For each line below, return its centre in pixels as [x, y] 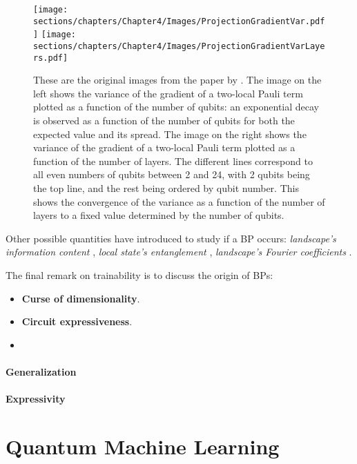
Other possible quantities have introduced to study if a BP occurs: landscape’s [171, 238]
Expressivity [36, 399]
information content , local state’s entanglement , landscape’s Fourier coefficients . [179, 252]
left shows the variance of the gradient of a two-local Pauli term [168, 93]
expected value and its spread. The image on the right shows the [170, 134]
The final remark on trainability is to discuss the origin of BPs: [139, 275]
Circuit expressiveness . [77, 321]
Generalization [41, 371]
